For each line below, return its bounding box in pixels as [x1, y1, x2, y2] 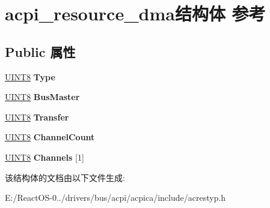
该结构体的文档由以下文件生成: [5, 171, 125, 183]
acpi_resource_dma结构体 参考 [5, 1, 266, 26]
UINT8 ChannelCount [5, 131, 95, 143]
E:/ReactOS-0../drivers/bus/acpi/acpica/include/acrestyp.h [5, 191, 226, 204]
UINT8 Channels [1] [5, 150, 84, 163]
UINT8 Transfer [5, 110, 69, 123]
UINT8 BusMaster [5, 91, 80, 103]
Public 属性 [5, 42, 76, 61]
